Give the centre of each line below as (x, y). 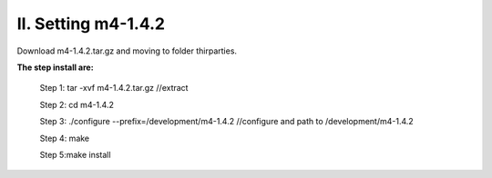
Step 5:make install (75, 154)
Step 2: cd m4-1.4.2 (77, 104)
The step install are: (56, 67)
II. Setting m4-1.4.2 (91, 24)
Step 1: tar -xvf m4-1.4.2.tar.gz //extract (114, 88)
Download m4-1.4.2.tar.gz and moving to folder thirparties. (127, 51)
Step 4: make (65, 138)
